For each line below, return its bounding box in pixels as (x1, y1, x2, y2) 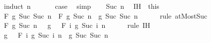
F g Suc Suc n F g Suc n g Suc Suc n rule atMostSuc (3, 10, 208, 21)
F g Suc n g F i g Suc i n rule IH (3, 20, 150, 30)
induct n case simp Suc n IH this (3, 1, 159, 11)
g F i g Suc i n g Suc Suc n (3, 29, 108, 40)
